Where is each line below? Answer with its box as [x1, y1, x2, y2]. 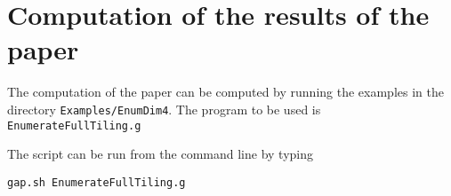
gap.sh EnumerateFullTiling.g [7, 176, 186, 189]
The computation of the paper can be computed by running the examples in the [7, 82, 444, 101]
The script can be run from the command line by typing [7, 145, 313, 163]
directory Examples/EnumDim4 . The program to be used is [7, 99, 321, 118]
